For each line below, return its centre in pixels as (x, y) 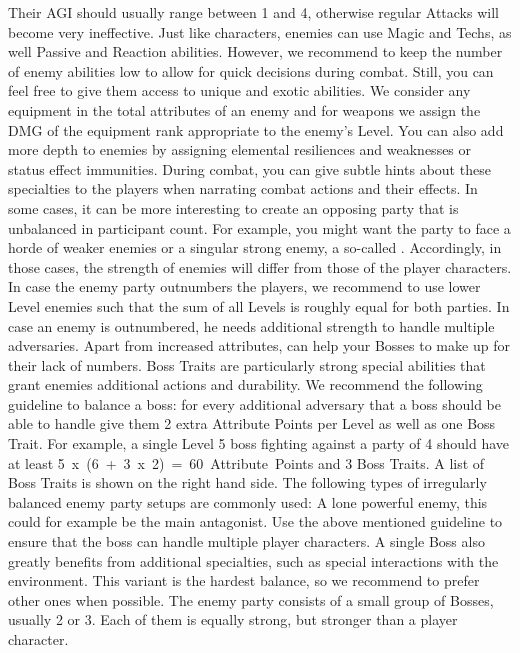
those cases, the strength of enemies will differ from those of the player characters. (260, 266)
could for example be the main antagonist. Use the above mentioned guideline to (255, 521)
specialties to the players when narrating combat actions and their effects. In (243, 188)
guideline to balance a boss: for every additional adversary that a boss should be (254, 403)
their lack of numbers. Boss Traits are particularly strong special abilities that (247, 364)
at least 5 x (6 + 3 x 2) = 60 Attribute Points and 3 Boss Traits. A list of (246, 462)
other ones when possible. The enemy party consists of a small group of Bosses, (251, 599)
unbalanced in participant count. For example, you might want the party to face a (259, 227)
